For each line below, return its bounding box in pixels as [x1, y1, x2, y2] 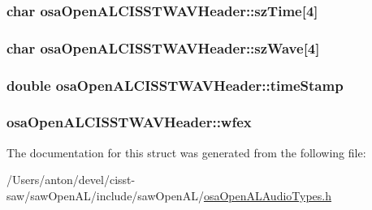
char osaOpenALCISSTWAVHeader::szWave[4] [6, 37, 320, 58]
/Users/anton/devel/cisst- [6, 171, 136, 188]
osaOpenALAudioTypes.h [203, 186, 331, 204]
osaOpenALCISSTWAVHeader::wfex [6, 112, 252, 132]
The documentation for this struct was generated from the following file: [6, 144, 366, 161]
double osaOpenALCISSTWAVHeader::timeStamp [6, 75, 344, 95]
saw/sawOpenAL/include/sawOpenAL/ [6, 186, 204, 204]
